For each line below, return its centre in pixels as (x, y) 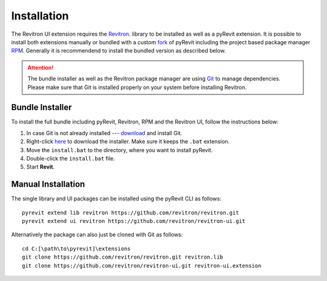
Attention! (41, 67)
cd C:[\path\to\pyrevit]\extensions (76, 249)
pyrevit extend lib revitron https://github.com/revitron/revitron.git (130, 213)
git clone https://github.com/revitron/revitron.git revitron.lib (123, 257)
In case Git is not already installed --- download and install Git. (104, 133)
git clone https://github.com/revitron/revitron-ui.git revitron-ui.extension (142, 266)
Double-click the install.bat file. (71, 158)
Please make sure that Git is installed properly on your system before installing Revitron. (137, 87)
